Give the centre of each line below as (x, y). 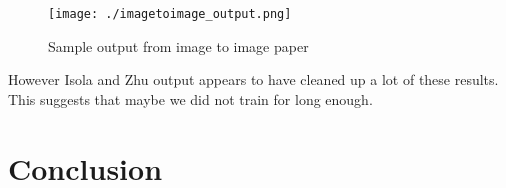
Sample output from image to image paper (178, 45)
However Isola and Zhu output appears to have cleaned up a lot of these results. (253, 79)
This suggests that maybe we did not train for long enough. (190, 98)
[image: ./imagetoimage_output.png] (170, 14)
